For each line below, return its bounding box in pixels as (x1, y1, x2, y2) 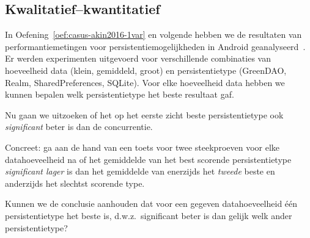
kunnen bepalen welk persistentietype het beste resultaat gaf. (5, 88, 234, 101)
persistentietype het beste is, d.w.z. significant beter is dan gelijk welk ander (5, 209, 292, 222)
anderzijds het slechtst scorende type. (5, 176, 145, 189)
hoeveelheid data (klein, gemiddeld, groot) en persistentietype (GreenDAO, (5, 63, 287, 76)
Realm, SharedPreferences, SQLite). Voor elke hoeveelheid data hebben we (5, 76, 285, 88)
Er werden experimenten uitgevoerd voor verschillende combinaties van (5, 52, 271, 65)
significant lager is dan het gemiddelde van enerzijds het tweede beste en (5, 165, 275, 178)
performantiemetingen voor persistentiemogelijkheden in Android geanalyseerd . (5, 40, 306, 52)
